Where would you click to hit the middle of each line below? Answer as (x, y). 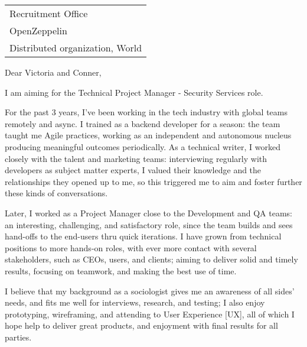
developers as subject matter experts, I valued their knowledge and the (133, 170)
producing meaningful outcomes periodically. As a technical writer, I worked (143, 146)
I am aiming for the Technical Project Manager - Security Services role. (134, 92)
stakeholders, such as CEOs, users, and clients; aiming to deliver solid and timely (151, 259)
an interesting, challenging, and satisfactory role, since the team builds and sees (149, 224)
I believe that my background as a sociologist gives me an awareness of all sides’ (150, 291)
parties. (18, 337)
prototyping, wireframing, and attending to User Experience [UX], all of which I (150, 314)
